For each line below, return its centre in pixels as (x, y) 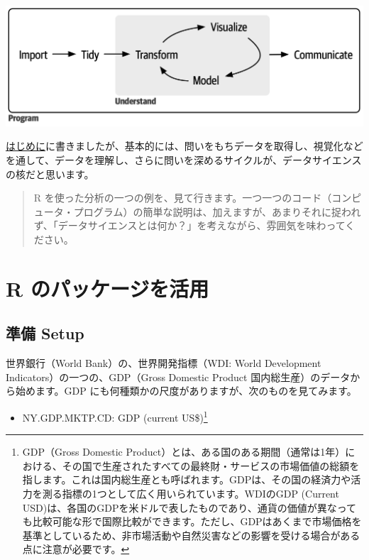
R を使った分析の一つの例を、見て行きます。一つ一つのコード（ (183, 198)
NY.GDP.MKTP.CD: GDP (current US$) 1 (115, 416)
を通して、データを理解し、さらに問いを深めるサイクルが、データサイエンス (184, 159)
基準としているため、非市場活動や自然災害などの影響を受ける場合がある (191, 535)
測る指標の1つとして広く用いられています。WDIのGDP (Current (191, 493)
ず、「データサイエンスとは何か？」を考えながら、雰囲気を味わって (189, 225)
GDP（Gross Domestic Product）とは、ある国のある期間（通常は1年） (184, 452)
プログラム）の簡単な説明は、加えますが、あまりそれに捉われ (217, 211)
